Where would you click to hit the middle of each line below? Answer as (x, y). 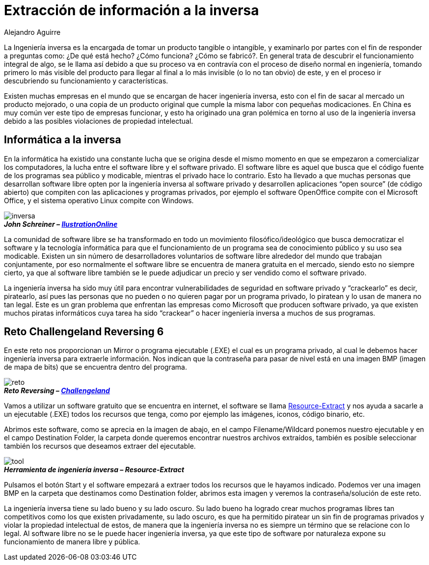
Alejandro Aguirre (32, 32)
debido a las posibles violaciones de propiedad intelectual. (99, 121)
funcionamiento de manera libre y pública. (72, 542)
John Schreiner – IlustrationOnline (61, 224)
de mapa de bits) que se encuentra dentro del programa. (95, 367)
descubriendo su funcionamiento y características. (86, 81)
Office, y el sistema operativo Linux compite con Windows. (99, 200)
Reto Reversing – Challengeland (57, 391)
